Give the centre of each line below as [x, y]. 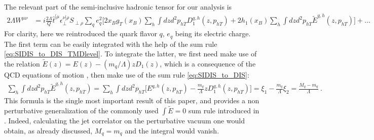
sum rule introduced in [224, 111]
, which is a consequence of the [208, 63]
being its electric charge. [213, 33]
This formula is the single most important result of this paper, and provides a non [132, 100]
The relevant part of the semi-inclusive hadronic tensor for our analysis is [118, 7]
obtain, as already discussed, [48, 130]
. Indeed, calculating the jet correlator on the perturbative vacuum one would [125, 121]
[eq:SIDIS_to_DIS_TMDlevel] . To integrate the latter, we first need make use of [130, 54]
